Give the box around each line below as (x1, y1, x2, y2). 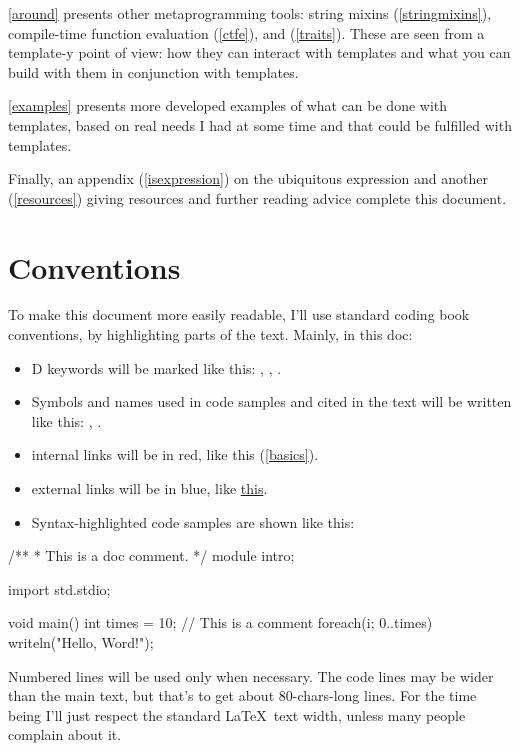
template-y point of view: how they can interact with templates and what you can (8, 42, 511, 63)
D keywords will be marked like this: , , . (31, 357, 282, 378)
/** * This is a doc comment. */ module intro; (8, 545, 295, 566)
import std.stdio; (8, 578, 111, 599)
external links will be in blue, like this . (31, 478, 268, 499)
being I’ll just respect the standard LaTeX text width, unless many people (8, 704, 466, 725)
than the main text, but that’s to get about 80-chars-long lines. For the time (8, 685, 477, 706)
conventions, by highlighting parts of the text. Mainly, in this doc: (8, 324, 413, 345)
